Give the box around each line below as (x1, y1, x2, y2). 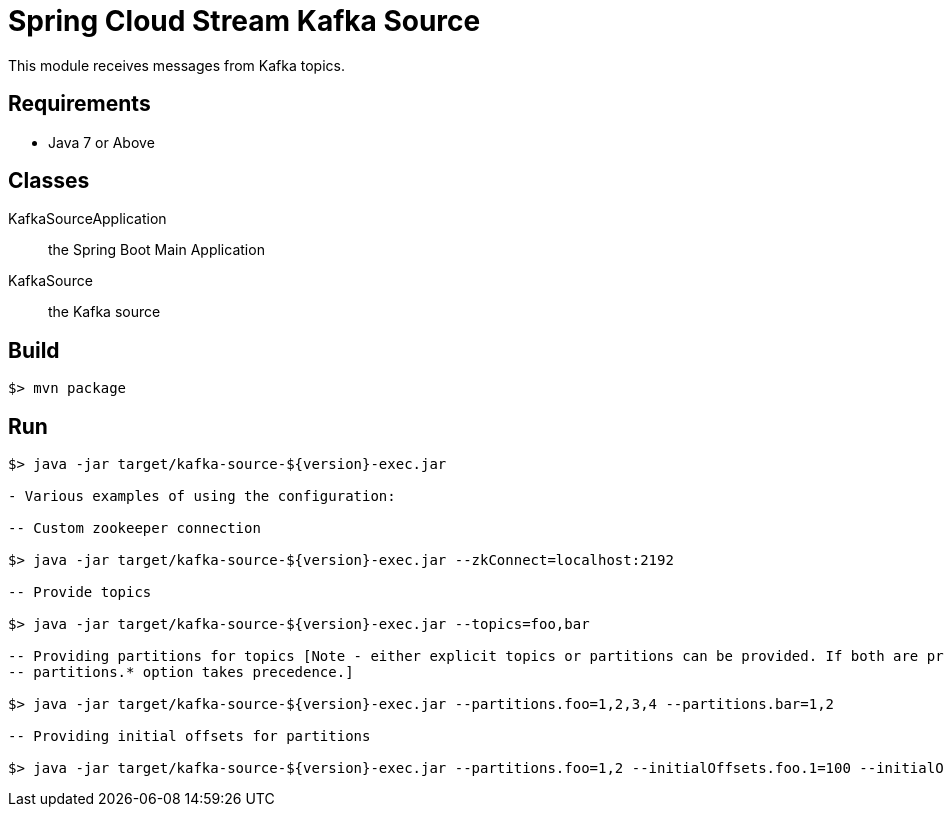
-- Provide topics (8, 584, 152, 601)
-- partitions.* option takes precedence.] (8, 664, 354, 681)
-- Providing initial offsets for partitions (8, 728, 371, 745)
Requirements (8, 91, 151, 117)
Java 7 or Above (48, 133, 155, 151)
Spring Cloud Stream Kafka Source (8, 4, 481, 38)
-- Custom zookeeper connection (8, 520, 261, 537)
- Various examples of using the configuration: (8, 488, 396, 505)
